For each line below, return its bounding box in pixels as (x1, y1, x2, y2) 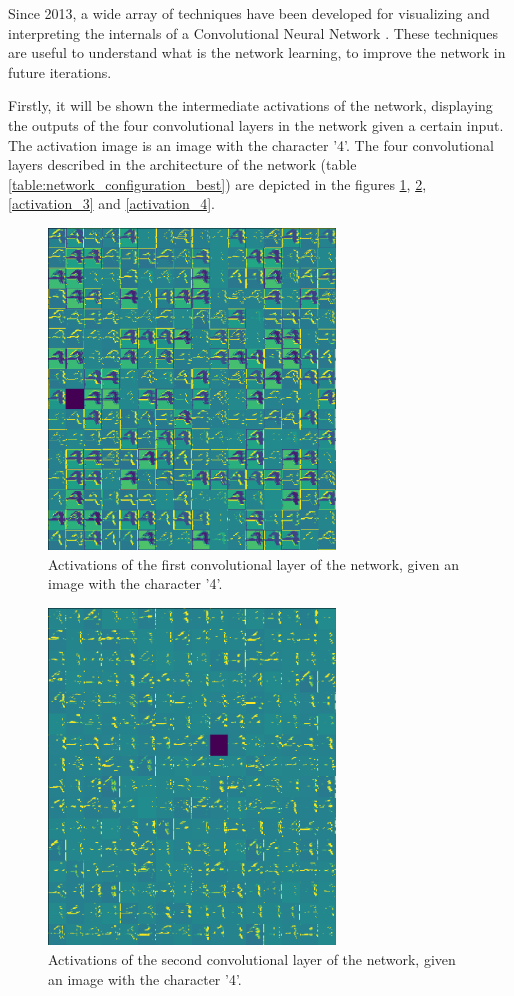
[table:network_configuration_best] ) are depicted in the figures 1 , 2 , (8, 173, 427, 194)
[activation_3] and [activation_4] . (8, 193, 215, 214)
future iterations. (8, 61, 112, 82)
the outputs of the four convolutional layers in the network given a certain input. (8, 114, 504, 135)
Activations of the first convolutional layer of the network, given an (48, 553, 459, 574)
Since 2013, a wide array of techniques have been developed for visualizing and (8, 3, 490, 23)
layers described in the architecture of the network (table (8, 154, 357, 175)
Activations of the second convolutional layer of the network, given (48, 948, 456, 969)
